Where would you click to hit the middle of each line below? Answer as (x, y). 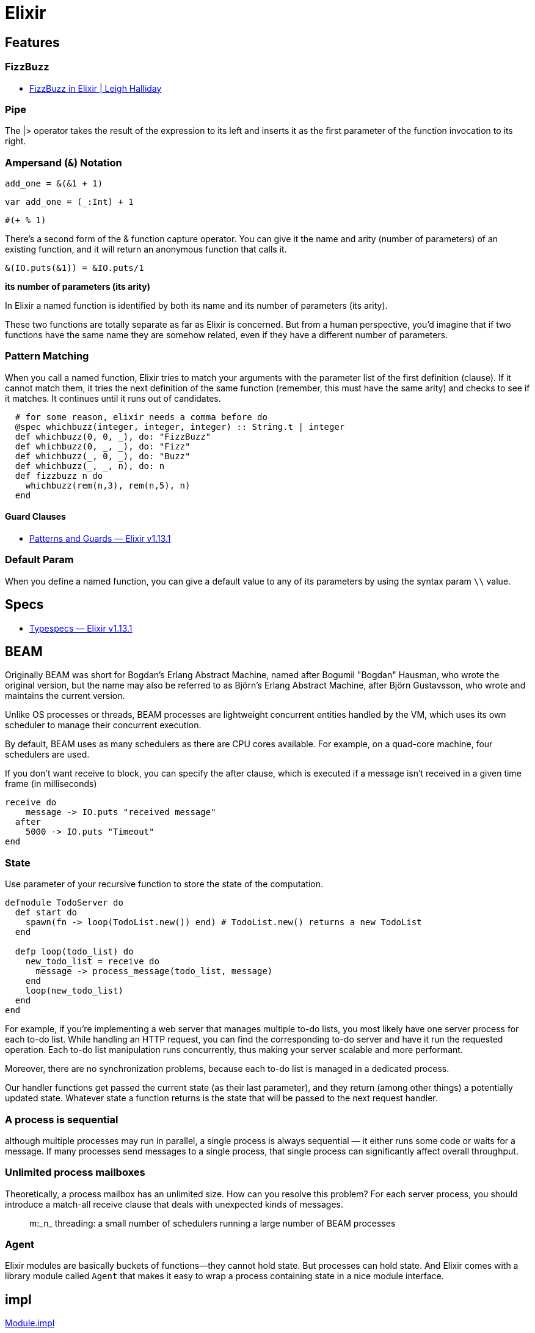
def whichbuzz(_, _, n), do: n (90, 466)
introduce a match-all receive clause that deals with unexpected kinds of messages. (174, 1204)
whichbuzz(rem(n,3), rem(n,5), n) (108, 485)
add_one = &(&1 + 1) (54, 184)
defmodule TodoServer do (64, 903)
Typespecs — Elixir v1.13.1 (81, 628)
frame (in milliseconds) (51, 784)
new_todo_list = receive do (92, 962)
